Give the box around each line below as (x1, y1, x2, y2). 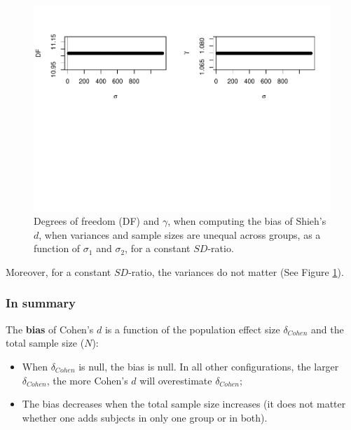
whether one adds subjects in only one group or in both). (22, 410, 268, 424)
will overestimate (139, 373, 212, 387)
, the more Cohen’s (46, 373, 128, 387)
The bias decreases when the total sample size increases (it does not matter (22, 396, 346, 411)
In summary (6, 294, 76, 312)
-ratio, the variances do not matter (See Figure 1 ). (128, 264, 344, 279)
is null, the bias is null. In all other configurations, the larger (78, 359, 339, 373)
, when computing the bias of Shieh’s (167, 214, 326, 228)
